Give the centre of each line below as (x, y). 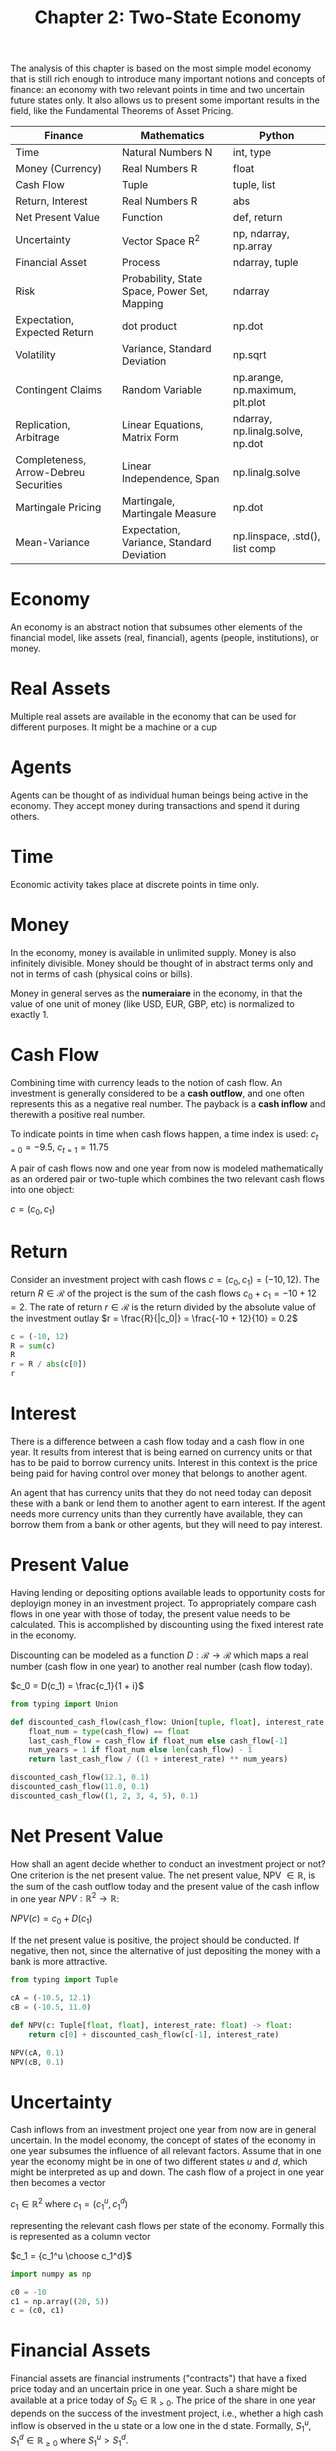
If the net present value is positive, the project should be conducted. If (155, 1940)
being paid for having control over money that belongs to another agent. (159, 1473)
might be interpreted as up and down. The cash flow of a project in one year (167, 2172)
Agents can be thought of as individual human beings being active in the (159, 795)
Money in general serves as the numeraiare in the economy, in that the (156, 993)
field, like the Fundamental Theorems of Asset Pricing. (122, 111)
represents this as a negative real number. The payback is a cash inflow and (168, 1103)
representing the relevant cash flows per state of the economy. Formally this (167, 2225)
